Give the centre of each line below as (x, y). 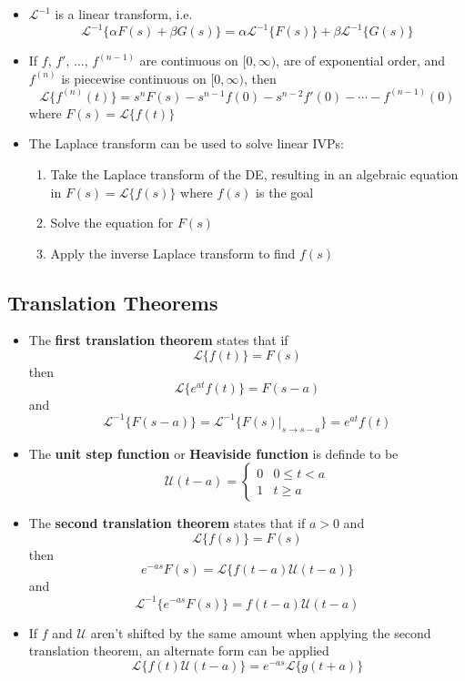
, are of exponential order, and (361, 61)
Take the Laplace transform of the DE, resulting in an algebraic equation (254, 173)
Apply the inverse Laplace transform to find (173, 253)
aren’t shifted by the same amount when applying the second (261, 632)
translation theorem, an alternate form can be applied (179, 651)
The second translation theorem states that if (167, 523)
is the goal (285, 192)
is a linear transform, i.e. (124, 14)
